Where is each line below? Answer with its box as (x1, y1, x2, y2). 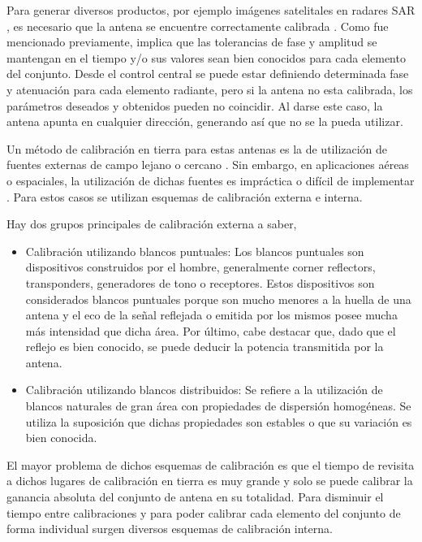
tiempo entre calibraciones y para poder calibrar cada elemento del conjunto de (6, 504, 401, 521)
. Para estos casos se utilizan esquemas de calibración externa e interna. (6, 188, 363, 205)
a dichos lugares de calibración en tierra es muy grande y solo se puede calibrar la (6, 472, 413, 489)
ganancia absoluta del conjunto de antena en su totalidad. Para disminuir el (6, 488, 384, 505)
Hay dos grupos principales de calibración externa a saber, (6, 215, 297, 232)
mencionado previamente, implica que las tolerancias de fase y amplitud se (6, 33, 377, 50)
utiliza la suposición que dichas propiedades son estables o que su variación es (25, 413, 412, 430)
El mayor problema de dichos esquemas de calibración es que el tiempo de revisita (6, 456, 415, 473)
